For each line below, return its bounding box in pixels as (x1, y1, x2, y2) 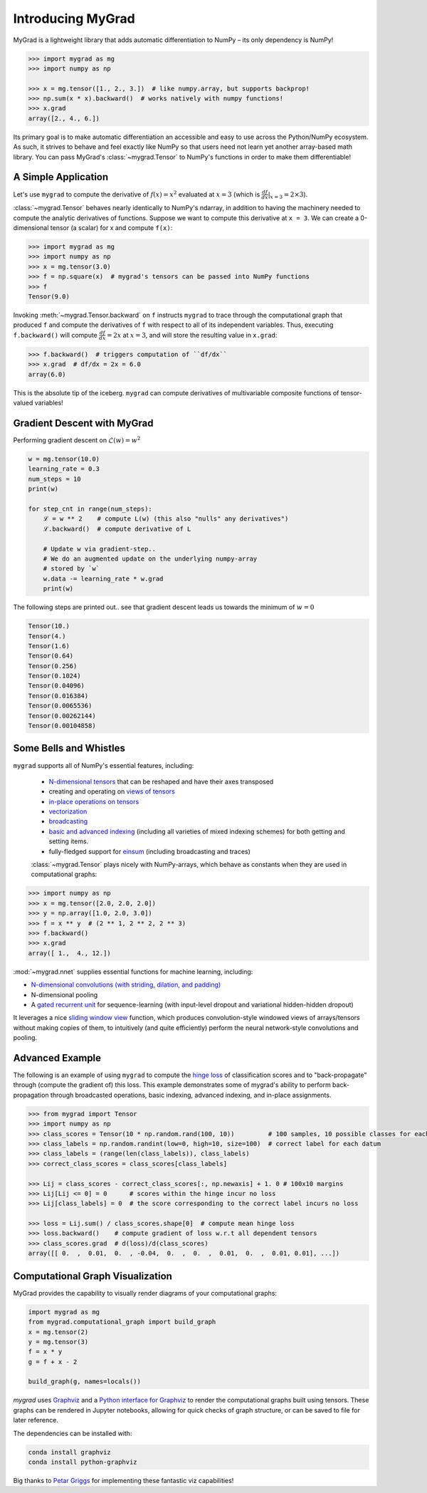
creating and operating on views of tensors (48, 787, 176, 796)
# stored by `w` (43, 565, 100, 573)
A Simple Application (13, 171, 109, 183)
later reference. (13, 1416, 58, 1425)
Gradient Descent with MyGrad (13, 417, 154, 429)
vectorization (48, 807, 88, 816)
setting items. (48, 837, 89, 846)
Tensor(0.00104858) (28, 722, 96, 730)
